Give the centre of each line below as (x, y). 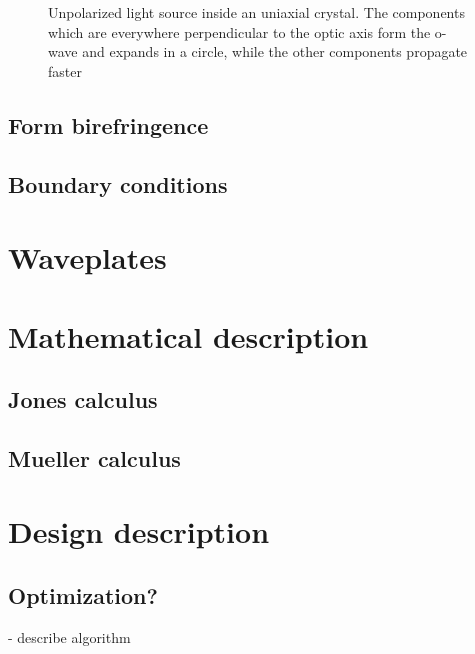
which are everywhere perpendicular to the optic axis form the (239, 31)
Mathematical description (188, 335)
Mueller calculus (94, 457)
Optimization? (83, 595)
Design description (139, 531)
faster (65, 70)
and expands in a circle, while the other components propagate (275, 51)
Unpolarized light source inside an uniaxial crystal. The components (256, 12)
